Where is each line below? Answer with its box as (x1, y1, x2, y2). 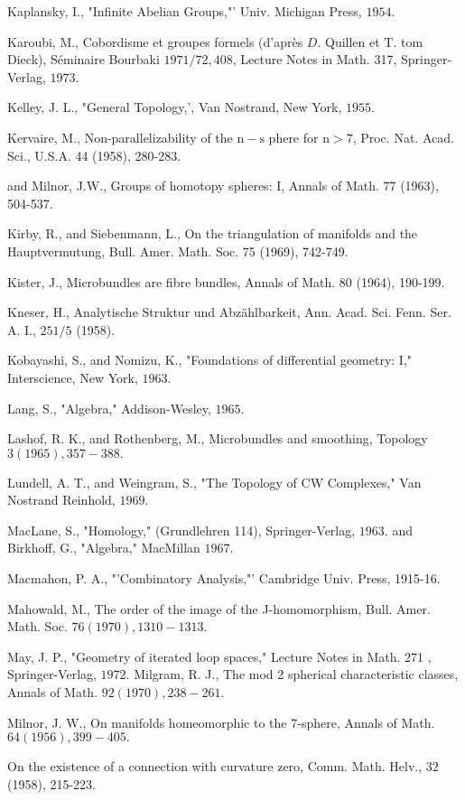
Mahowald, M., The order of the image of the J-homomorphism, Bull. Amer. (7, 599, 431, 618)
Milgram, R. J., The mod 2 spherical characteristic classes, (134, 665, 459, 684)
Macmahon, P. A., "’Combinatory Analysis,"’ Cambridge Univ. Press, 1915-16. (7, 569, 441, 588)
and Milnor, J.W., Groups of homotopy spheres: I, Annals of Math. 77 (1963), (7, 176, 439, 195)
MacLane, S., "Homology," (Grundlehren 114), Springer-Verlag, (7, 520, 356, 539)
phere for (268, 127, 319, 146)
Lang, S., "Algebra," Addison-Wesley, (7, 398, 211, 417)
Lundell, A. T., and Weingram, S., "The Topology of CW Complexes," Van (7, 472, 422, 491)
